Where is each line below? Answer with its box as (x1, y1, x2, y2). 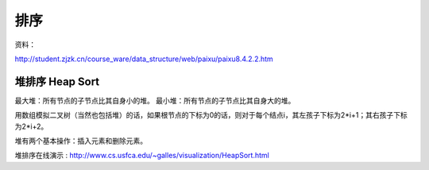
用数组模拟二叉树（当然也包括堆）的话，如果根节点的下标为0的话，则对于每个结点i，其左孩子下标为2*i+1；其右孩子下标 (14, 110, 408, 120)
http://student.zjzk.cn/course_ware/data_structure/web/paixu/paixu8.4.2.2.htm (14, 54, 273, 64)
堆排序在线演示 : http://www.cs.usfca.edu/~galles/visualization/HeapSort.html (14, 151, 269, 160)
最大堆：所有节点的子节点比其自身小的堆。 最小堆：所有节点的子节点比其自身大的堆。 (14, 95, 296, 105)
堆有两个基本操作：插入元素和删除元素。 (14, 136, 147, 146)
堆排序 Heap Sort (14, 75, 100, 88)
